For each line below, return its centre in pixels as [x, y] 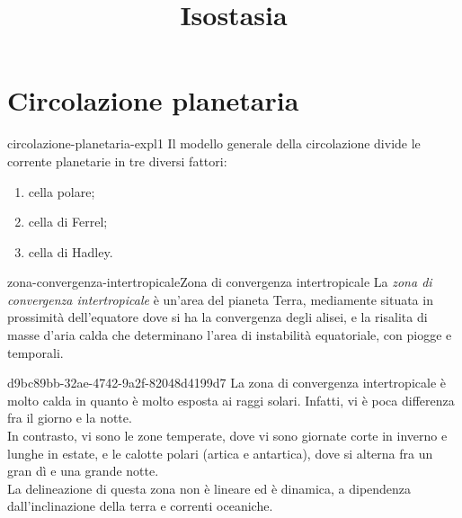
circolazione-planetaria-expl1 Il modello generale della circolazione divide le [214, 143]
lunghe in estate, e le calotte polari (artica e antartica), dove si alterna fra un [220, 453]
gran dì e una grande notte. [83, 471]
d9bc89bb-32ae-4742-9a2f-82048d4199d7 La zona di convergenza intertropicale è [227, 383]
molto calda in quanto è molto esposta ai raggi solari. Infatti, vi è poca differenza [231, 400]
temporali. [36, 352]
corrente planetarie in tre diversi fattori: [117, 161]
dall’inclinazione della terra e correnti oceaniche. [140, 506]
